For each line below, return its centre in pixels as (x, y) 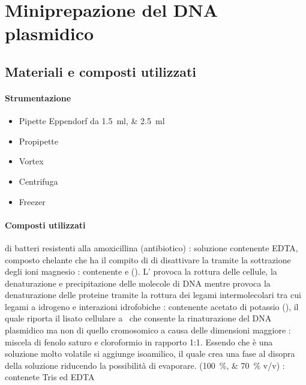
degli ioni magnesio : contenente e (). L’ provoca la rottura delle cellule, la (141, 271)
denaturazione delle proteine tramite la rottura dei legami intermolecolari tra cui (153, 295)
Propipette (38, 141)
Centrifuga (38, 181)
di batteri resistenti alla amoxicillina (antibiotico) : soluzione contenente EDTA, (151, 247)
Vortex (31, 161)
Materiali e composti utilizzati (101, 71)
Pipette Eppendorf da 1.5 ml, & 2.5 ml (92, 121)
